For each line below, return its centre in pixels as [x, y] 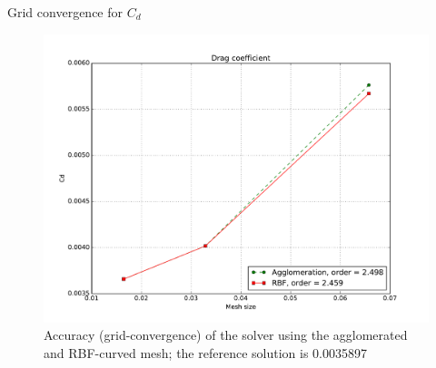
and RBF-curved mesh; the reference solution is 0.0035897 [205, 353]
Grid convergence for [65, 12]
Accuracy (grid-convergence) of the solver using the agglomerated [226, 335]
